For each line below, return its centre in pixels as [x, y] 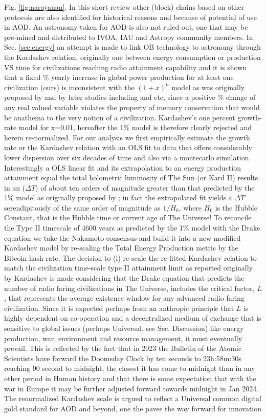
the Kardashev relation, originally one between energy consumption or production [132, 57]
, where [190, 207]
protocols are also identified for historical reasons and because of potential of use [130, 17]
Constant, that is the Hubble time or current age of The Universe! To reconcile [128, 217]
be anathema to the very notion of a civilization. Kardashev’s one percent [120, 117]
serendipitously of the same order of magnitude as [82, 207]
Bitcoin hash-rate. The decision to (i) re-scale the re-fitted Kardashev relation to [130, 257]
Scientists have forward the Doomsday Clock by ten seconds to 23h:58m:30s [123, 358]
